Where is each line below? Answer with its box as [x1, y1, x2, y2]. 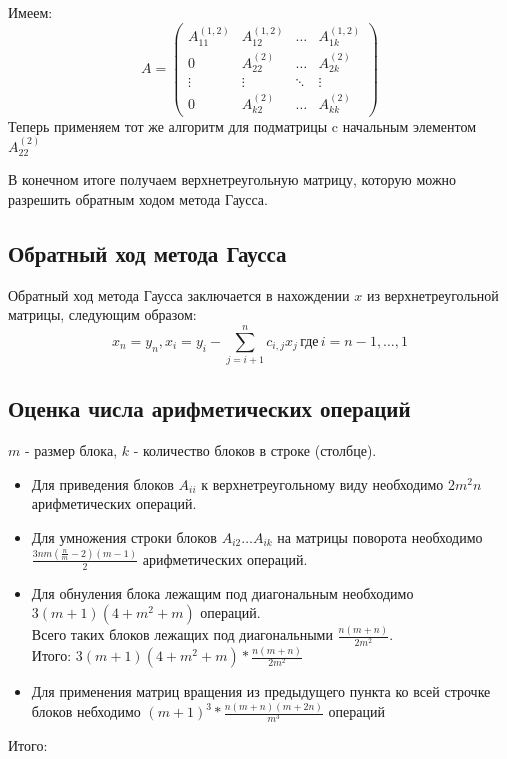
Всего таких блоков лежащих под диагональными [31, 624, 333, 645]
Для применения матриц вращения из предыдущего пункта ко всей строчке [31, 681, 491, 702]
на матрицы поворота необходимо [277, 527, 483, 548]
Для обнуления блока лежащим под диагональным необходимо [31, 582, 414, 603]
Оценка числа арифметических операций [8, 393, 411, 424]
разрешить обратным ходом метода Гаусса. [8, 188, 268, 209]
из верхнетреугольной [366, 284, 499, 305]
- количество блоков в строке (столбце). [133, 440, 377, 461]
